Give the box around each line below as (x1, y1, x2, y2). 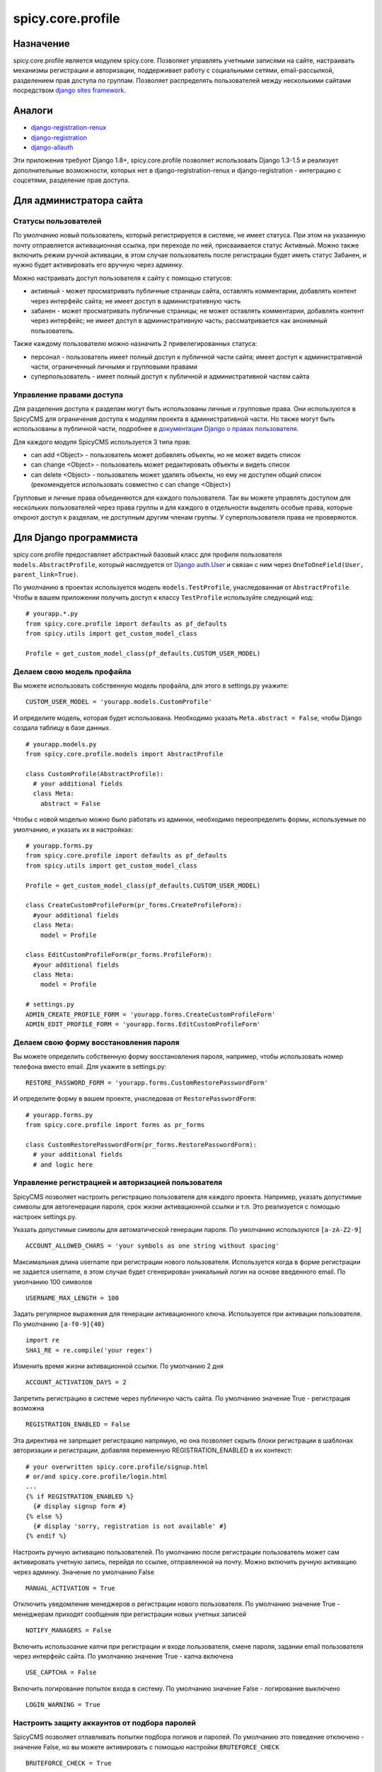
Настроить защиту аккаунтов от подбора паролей (13, 1717, 196, 1727)
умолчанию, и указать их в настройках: (13, 825, 134, 834)
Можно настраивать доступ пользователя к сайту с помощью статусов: (13, 274, 233, 282)
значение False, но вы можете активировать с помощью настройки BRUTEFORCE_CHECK (13, 1742, 279, 1751)
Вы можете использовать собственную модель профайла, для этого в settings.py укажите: (13, 681, 289, 690)
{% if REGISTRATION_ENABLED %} (25, 1492, 134, 1501)
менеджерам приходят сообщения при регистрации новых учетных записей (13, 1610, 247, 1618)
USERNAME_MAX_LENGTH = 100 (25, 1294, 120, 1302)
